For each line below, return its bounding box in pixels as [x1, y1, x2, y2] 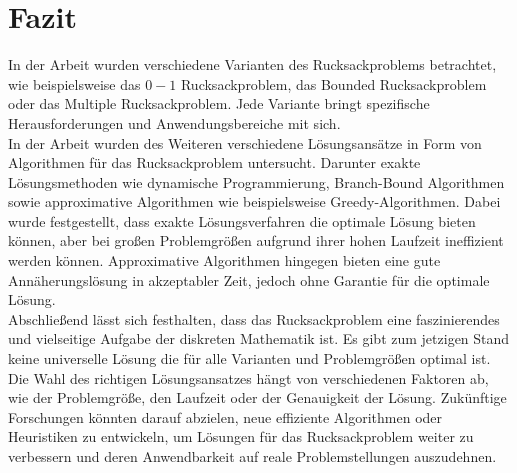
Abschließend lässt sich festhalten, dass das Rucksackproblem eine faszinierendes [8, 308, 500, 329]
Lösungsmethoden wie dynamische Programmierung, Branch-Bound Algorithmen [8, 171, 505, 192]
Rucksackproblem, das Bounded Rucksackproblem [180, 73, 487, 94]
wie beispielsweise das [8, 73, 141, 94]
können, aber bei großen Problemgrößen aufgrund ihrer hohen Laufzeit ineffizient [8, 230, 504, 251]
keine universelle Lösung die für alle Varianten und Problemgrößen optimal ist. [8, 348, 491, 369]
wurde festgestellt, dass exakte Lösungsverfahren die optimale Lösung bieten [8, 210, 476, 231]
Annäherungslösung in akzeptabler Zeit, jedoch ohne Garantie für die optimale [8, 269, 490, 290]
